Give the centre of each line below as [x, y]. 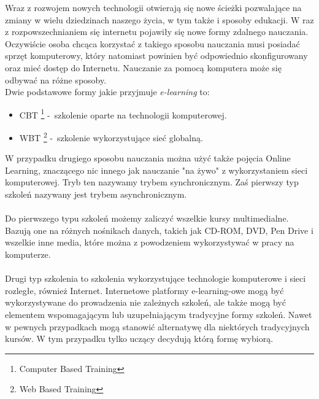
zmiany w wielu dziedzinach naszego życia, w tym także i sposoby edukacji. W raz [159, 19]
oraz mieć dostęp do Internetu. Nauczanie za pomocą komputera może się [143, 67]
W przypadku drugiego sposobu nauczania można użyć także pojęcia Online [148, 158]
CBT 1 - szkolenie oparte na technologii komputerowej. [123, 114]
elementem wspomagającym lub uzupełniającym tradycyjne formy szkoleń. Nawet [159, 314]
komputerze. [28, 254]
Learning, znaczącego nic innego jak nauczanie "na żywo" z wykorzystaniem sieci [156, 170]
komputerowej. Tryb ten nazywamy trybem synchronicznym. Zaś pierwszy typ [152, 182]
